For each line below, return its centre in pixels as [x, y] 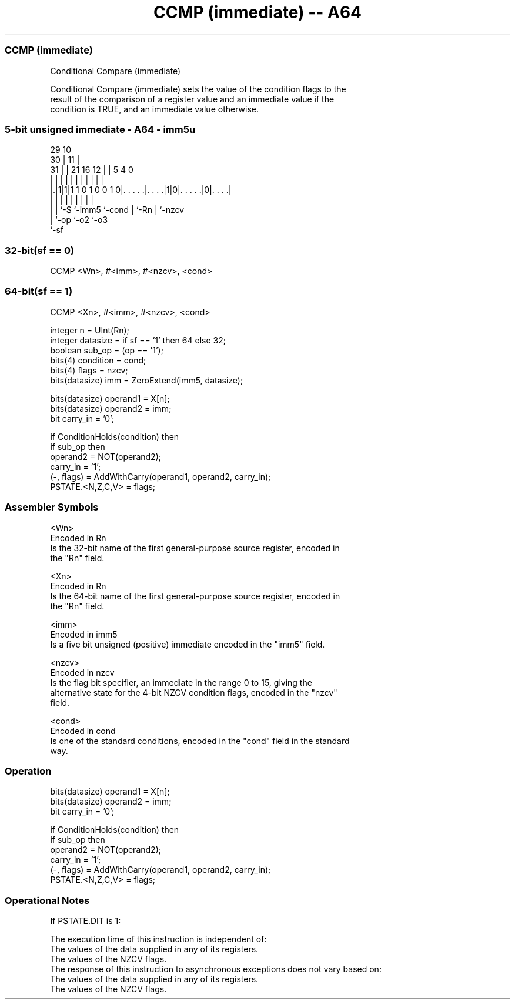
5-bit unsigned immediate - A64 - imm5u [100, 129]
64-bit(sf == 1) [39, 291]
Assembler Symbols [52, 507]
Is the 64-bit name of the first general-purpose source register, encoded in [195, 596]
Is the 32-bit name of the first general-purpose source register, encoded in [195, 548]
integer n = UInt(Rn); [90, 330]
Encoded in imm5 [84, 634]
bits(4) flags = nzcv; [89, 370]
